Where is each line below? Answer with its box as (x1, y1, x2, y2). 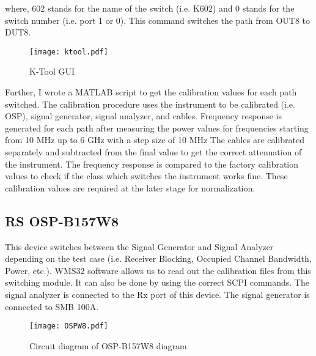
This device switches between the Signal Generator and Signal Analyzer (5, 240, 274, 253)
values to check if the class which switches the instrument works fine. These (5, 169, 288, 182)
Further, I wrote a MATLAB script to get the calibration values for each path (5, 86, 297, 98)
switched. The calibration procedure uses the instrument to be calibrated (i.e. (5, 97, 295, 110)
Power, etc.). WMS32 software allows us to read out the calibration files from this (5, 264, 311, 276)
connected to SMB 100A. (5, 300, 99, 313)
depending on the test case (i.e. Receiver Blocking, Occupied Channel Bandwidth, (5, 252, 312, 265)
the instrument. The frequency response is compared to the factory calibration (5, 157, 299, 170)
